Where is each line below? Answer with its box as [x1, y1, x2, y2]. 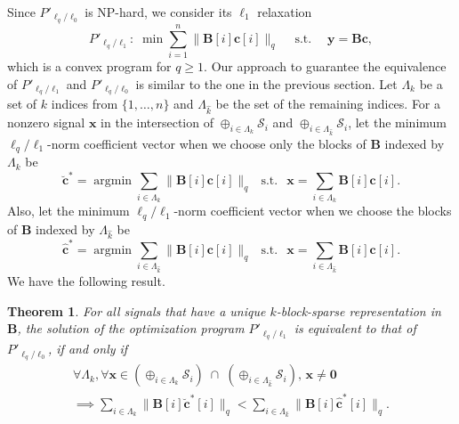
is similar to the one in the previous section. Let [135, 74, 398, 93]
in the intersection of [101, 113, 213, 132]
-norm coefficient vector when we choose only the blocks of [47, 134, 366, 152]
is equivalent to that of [294, 319, 416, 338]
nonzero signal [7, 113, 85, 132]
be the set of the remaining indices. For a [215, 94, 441, 113]
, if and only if [48, 339, 128, 358]
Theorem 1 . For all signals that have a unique [7, 301, 266, 320]
